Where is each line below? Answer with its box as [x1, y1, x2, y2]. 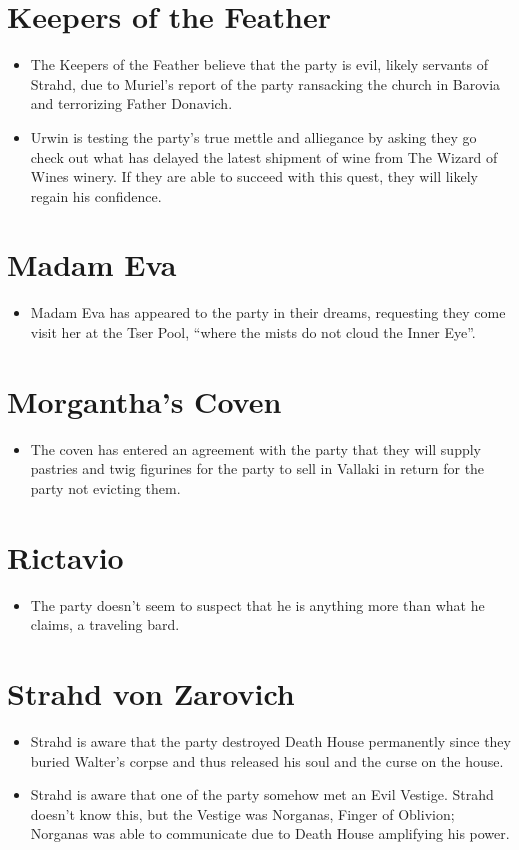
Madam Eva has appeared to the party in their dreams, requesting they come [30, 302, 506, 323]
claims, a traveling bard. [30, 614, 180, 635]
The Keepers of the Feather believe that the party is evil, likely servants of [30, 54, 488, 75]
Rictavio [7, 536, 124, 577]
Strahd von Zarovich [7, 673, 295, 713]
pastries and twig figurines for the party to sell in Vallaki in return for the [30, 458, 485, 479]
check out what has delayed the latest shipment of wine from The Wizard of [30, 146, 498, 167]
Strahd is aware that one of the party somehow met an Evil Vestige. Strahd [30, 784, 494, 805]
